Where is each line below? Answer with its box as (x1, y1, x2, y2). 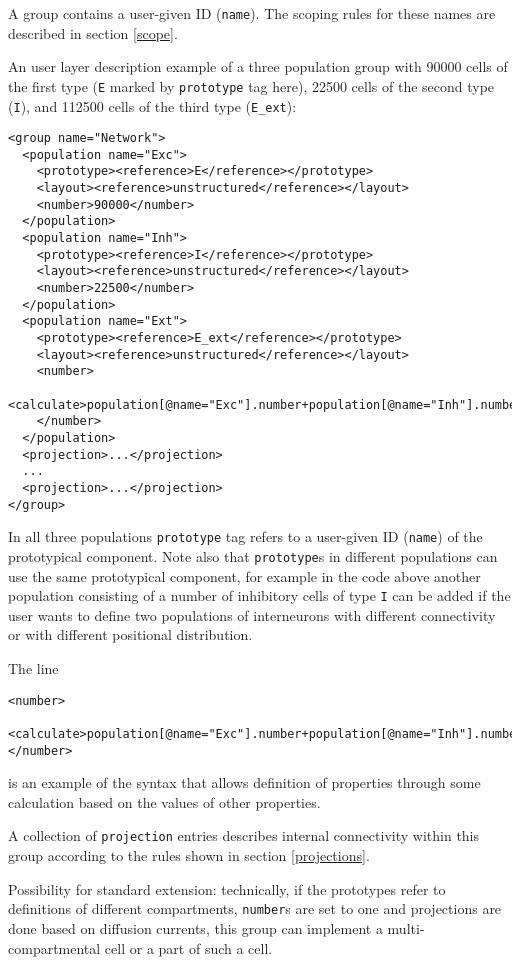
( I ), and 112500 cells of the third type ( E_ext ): (8, 95, 297, 116)
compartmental (8, 937, 101, 958)
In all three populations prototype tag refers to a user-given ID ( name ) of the (8, 526, 483, 547)
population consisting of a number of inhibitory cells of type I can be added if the (8, 585, 511, 606)
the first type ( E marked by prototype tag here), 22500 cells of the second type (8, 75, 495, 96)
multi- (387, 917, 425, 938)
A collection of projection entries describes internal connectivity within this (8, 825, 480, 846)
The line (8, 658, 59, 678)
